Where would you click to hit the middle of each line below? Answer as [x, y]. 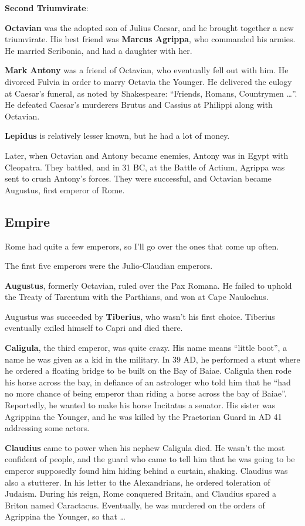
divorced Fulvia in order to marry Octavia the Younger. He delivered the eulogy [148, 81]
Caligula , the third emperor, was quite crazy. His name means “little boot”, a [146, 348]
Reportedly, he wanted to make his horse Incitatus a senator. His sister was [140, 405]
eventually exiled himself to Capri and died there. [94, 328]
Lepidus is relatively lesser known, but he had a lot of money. [117, 136]
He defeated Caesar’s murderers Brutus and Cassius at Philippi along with [139, 105]
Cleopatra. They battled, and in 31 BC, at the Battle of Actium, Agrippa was [145, 167]
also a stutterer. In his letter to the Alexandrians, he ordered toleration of [138, 482]
